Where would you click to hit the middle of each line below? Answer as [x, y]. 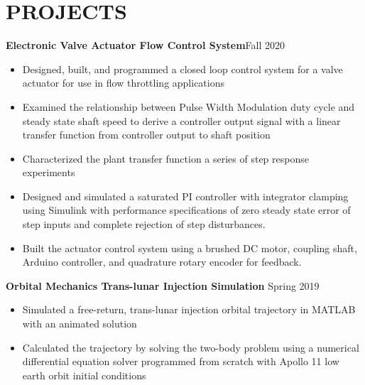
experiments [49, 172]
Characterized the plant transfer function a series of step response [165, 158]
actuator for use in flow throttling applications [123, 83]
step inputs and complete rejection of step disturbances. [144, 224]
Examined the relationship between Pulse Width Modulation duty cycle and [189, 106]
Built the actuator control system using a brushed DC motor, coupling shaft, [190, 248]
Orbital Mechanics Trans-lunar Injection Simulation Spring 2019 [163, 285]
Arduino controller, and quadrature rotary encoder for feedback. [162, 262]
